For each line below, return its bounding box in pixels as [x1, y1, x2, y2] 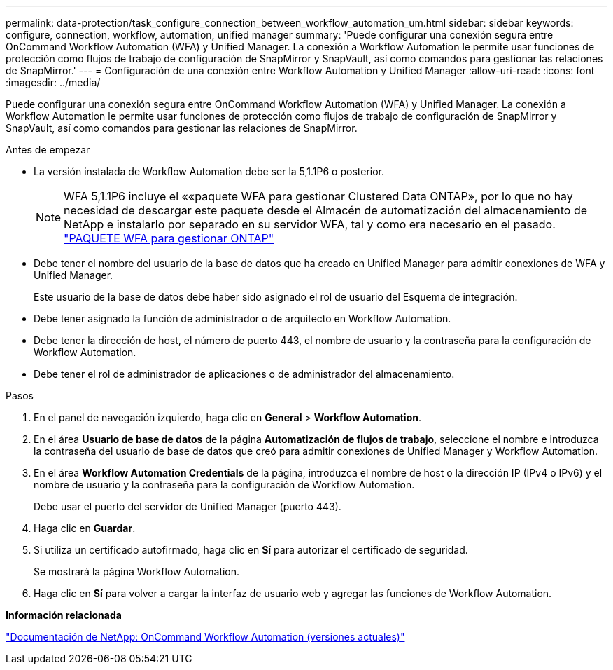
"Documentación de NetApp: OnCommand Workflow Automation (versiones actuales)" [6, 631, 405, 643]
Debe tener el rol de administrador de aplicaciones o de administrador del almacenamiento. [34, 368, 455, 380]
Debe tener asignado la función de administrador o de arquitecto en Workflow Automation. [34, 313, 451, 324]
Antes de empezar [6, 144, 90, 156]
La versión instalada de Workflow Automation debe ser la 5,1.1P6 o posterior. [34, 165, 385, 177]
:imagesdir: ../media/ [6, 76, 101, 88]
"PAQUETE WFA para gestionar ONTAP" [64, 231, 274, 245]
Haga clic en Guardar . [34, 522, 136, 534]
